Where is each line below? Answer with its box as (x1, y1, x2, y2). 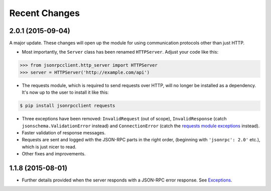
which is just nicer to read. (22, 143, 77, 150)
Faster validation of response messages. (22, 129, 106, 135)
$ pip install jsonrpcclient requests (20, 103, 115, 109)
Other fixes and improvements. (22, 151, 86, 157)
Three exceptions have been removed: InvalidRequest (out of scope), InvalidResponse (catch (22, 116, 227, 122)
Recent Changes (9, 8, 80, 19)
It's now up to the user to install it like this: (22, 89, 109, 95)
